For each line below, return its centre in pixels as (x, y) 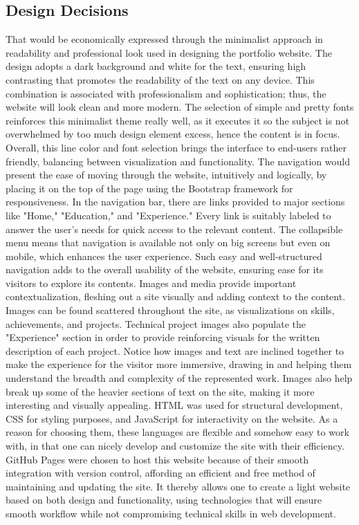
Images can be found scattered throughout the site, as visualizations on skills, (170, 310)
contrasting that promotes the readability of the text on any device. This (160, 79)
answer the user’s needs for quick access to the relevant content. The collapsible (174, 229)
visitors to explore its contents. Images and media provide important (151, 283)
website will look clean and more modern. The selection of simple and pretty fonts (180, 107)
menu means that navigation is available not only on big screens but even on (168, 242)
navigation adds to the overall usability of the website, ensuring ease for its (165, 269)
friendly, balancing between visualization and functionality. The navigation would (178, 161)
